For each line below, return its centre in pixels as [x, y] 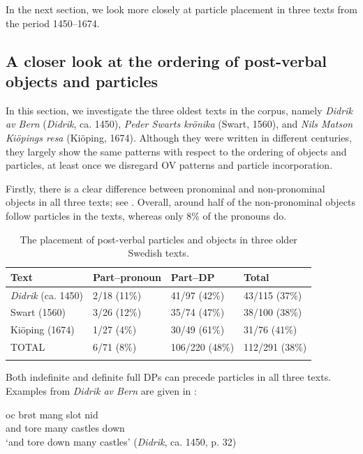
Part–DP [193, 277]
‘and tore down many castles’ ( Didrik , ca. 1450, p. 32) [121, 441]
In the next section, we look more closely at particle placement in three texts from [181, 9]
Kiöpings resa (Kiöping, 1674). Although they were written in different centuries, [179, 137]
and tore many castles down [65, 428]
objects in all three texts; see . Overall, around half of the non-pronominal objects [180, 202]
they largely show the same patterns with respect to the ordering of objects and [176, 151]
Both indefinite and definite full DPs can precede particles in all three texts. [169, 377]
